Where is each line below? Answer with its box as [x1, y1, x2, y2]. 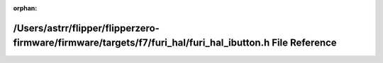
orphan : [13, 4, 38, 12]
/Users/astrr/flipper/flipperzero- [13, 22, 160, 34]
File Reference [272, 37, 337, 49]
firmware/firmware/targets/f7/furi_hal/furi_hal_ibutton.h [13, 37, 270, 49]
